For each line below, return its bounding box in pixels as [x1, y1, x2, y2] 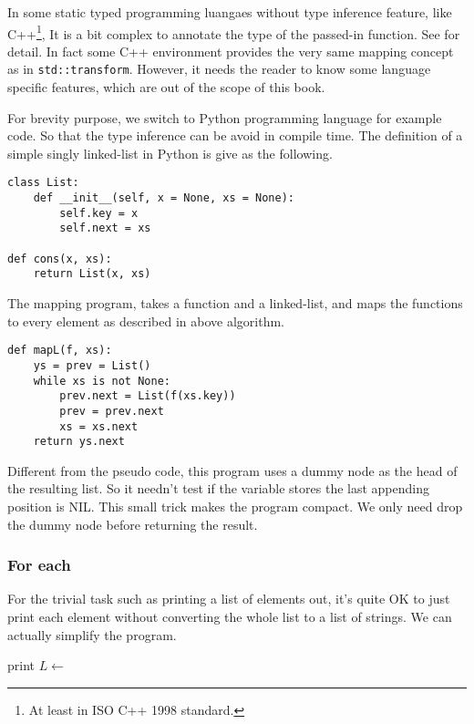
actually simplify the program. [7, 625, 177, 644]
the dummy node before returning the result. [7, 514, 258, 533]
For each [7, 553, 71, 576]
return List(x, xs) [33, 267, 151, 281]
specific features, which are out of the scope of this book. [7, 78, 325, 97]
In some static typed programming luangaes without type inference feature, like [7, 3, 452, 21]
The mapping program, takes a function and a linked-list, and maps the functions [7, 294, 463, 313]
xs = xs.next [59, 419, 139, 433]
